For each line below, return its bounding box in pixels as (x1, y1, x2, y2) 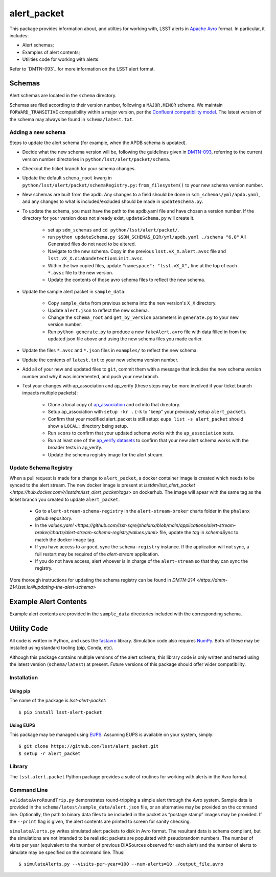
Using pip (9, 688, 31, 694)
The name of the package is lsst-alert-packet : (9, 698, 107, 704)
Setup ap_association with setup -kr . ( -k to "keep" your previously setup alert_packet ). (48, 409, 247, 415)
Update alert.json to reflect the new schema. (48, 307, 149, 313)
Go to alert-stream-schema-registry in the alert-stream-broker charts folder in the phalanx (35, 508, 250, 514)
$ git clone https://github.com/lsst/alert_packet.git (18, 744, 159, 749)
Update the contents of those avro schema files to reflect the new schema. (48, 276, 205, 283)
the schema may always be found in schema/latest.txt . (9, 116, 134, 122)
